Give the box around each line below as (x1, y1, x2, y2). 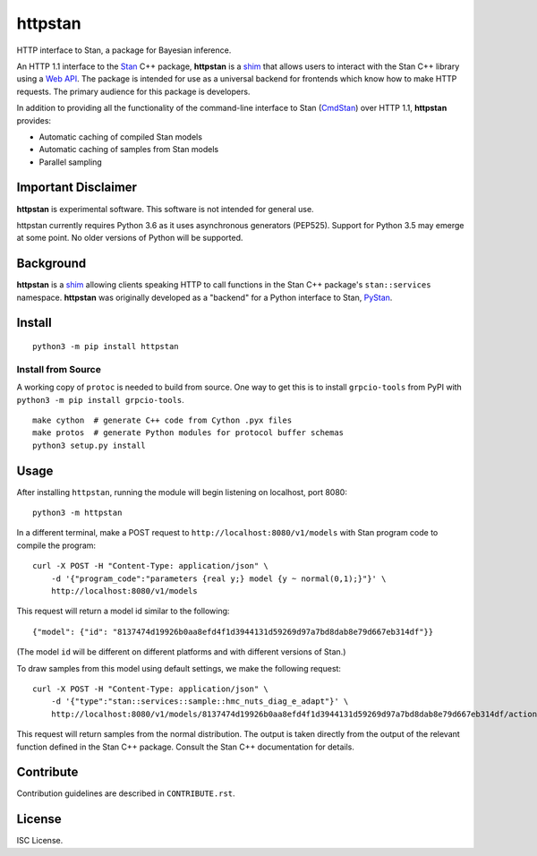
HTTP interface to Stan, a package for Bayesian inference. (16, 45, 232, 56)
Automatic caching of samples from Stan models (38, 144, 219, 155)
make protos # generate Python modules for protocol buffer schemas (32, 428, 345, 438)
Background (16, 256, 87, 271)
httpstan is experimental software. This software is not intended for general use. (16, 203, 314, 214)
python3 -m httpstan (32, 508, 123, 518)
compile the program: (16, 540, 97, 551)
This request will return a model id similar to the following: (16, 605, 230, 617)
